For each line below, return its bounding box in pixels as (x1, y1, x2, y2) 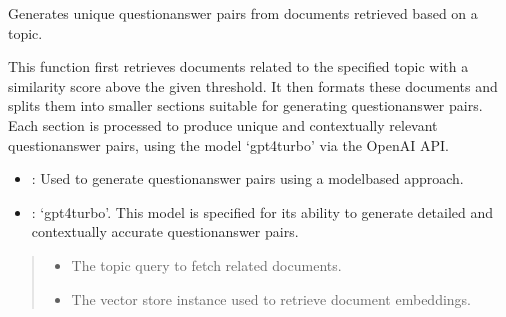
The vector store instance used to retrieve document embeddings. (71, 288, 472, 309)
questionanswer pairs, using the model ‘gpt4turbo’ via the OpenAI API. (8, 134, 449, 155)
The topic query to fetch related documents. (71, 254, 342, 275)
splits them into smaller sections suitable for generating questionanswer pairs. (8, 95, 483, 116)
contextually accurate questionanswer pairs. (31, 221, 299, 242)
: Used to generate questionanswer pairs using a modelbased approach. (31, 168, 464, 189)
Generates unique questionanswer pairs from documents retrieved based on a (8, 3, 478, 23)
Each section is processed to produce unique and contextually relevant (8, 114, 438, 135)
